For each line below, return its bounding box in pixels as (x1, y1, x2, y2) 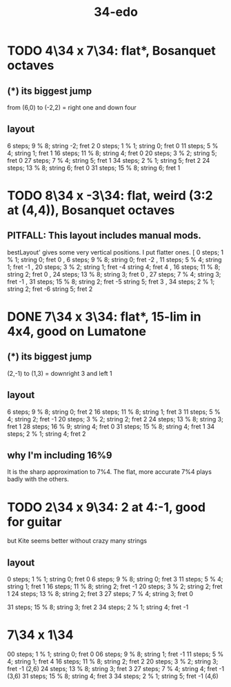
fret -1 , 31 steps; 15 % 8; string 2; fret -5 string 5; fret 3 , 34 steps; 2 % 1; (7, 277, 215, 286)
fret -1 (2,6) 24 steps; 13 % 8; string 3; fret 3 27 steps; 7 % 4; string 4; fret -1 (7, 665, 225, 673)
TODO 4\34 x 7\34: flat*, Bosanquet (7, 43, 216, 59)
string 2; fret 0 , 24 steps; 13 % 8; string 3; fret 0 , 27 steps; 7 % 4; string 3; (7, 270, 221, 278)
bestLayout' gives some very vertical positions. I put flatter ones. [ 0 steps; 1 (7, 248, 224, 256)
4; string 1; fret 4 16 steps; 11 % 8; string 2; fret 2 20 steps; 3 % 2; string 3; (7, 657, 219, 666)
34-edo (94, 4, 138, 20)
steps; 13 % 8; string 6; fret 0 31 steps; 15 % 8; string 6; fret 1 (7, 163, 181, 172)
